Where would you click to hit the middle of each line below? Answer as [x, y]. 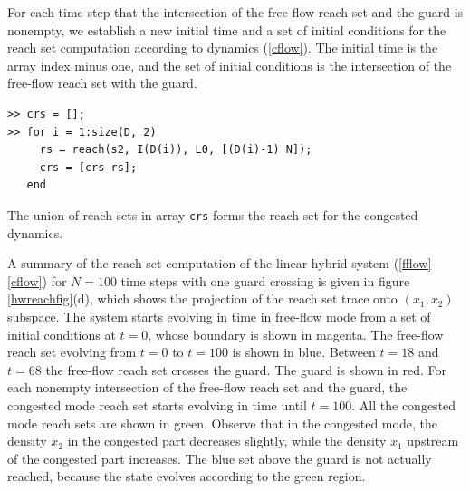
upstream [433, 441]
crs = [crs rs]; [88, 167]
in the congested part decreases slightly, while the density [227, 441]
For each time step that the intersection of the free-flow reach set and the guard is [235, 12]
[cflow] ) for [37, 280]
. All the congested [404, 404]
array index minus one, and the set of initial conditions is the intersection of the [230, 65]
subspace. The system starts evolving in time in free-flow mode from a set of [219, 316]
